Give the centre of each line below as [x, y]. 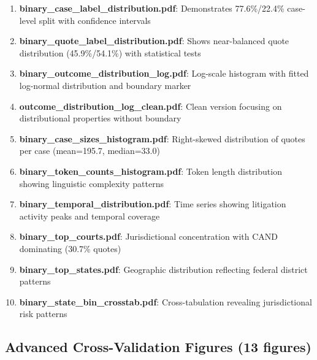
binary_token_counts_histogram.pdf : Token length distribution [151, 171]
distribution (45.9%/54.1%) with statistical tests [110, 52]
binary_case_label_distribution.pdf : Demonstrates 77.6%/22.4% [152, 8]
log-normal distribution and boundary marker [105, 85]
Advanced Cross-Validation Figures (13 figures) [158, 347]
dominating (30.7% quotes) [70, 248]
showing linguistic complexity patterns [91, 183]
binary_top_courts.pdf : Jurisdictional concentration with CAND [149, 236]
